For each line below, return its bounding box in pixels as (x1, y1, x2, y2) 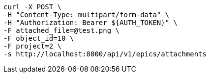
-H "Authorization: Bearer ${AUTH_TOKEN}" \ (3, 19, 178, 26)
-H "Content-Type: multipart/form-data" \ (3, 11, 170, 19)
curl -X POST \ (3, 3, 62, 11)
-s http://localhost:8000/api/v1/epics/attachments (3, 50, 207, 58)
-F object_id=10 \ (3, 34, 74, 42)
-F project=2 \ (3, 42, 62, 50)
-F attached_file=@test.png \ (3, 26, 120, 34)
